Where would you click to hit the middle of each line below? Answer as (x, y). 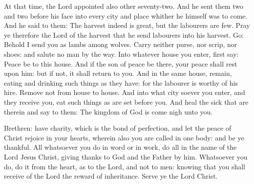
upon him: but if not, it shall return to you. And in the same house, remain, (118, 73)
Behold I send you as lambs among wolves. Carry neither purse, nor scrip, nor (121, 44)
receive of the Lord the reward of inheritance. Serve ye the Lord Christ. (111, 176)
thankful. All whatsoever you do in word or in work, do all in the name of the (120, 147)
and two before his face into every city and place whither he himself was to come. (126, 15)
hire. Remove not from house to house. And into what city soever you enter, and (125, 92)
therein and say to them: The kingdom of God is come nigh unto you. (108, 111)
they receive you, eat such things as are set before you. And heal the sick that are (126, 102)
